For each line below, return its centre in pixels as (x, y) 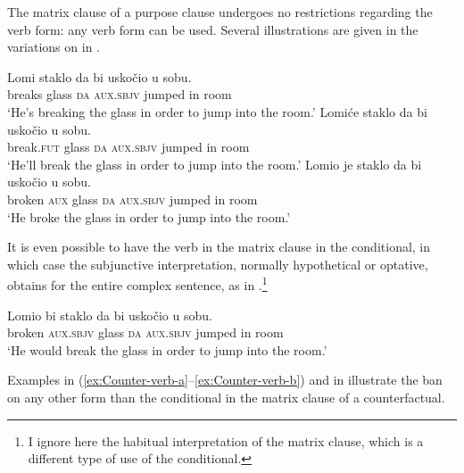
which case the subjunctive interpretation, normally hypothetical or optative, (218, 264)
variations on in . (54, 47)
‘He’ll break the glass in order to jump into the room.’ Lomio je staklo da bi (215, 164)
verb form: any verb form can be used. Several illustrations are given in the (213, 29)
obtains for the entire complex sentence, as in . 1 (137, 283)
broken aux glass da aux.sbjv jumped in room (133, 199)
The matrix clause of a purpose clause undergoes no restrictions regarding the (220, 12)
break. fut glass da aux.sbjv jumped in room (128, 147)
